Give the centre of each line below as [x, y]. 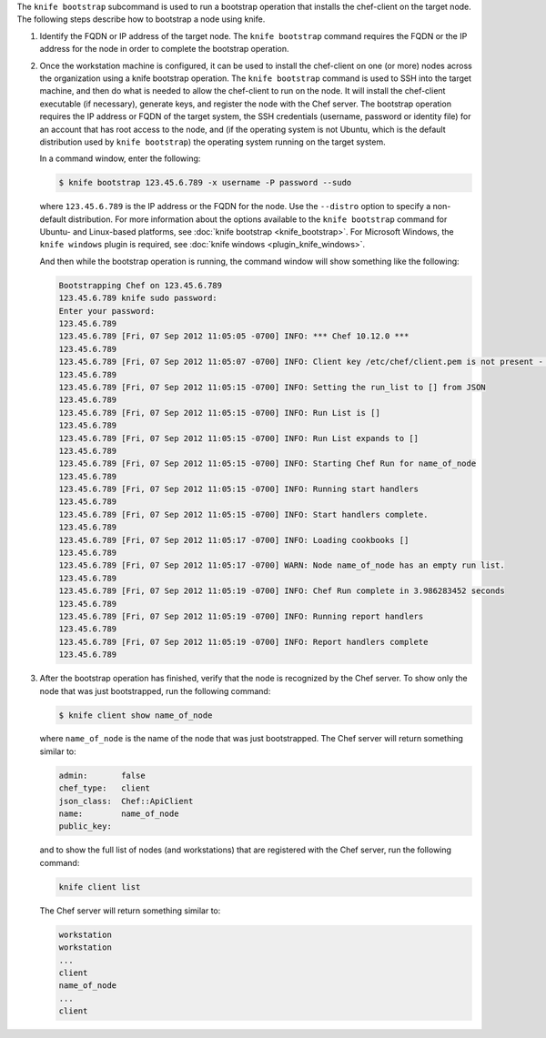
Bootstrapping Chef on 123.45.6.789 [141, 285]
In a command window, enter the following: [120, 158]
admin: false [102, 775]
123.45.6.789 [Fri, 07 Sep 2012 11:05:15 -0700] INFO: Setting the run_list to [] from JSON [272, 387]
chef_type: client [104, 788]
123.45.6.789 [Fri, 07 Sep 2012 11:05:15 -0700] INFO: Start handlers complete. [243, 514]
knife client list [100, 887]
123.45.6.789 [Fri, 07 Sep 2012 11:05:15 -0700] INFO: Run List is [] [220, 413]
